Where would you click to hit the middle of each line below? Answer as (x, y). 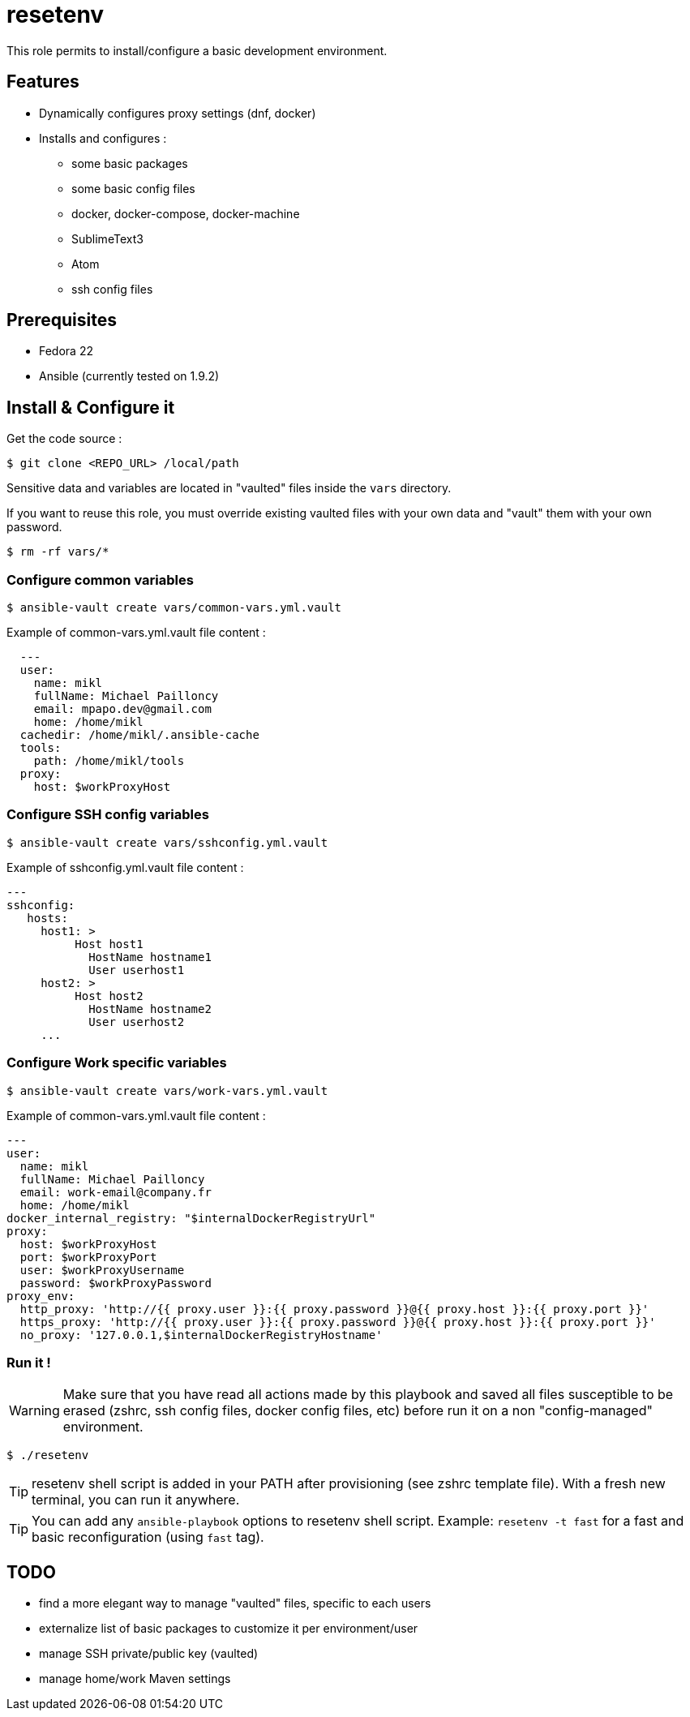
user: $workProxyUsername (102, 1270)
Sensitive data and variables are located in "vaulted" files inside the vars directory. (229, 488)
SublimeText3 (107, 238)
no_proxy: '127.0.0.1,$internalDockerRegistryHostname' (201, 1335)
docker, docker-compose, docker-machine (186, 213)
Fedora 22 (66, 351)
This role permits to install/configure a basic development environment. (197, 50)
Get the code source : (64, 439)
